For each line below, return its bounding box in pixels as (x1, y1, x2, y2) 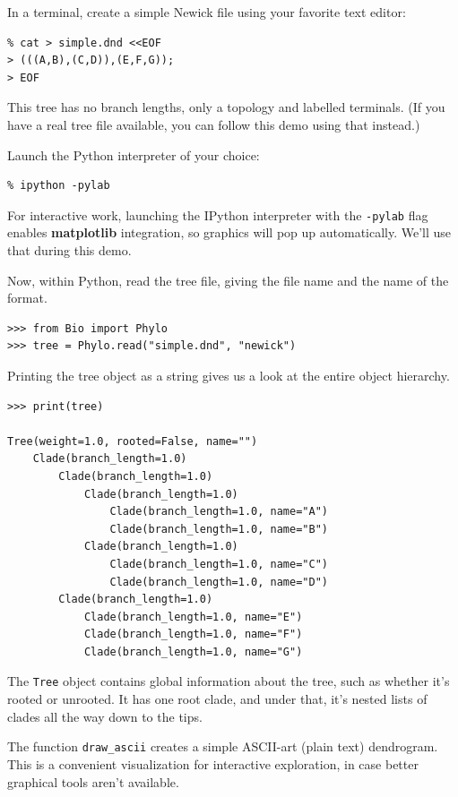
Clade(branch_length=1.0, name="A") (109, 505, 328, 518)
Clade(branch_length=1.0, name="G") (83, 645, 303, 658)
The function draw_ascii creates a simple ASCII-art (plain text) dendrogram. (7, 737, 438, 756)
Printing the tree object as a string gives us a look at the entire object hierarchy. (7, 365, 450, 384)
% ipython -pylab (7, 179, 110, 193)
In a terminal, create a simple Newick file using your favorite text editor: (7, 3, 406, 21)
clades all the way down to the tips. (7, 707, 203, 725)
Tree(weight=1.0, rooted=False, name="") (7, 434, 258, 448)
